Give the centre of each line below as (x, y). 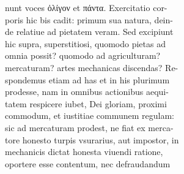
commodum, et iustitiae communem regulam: (90, 115)
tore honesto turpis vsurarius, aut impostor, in (92, 139)
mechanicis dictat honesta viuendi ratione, (84, 152)
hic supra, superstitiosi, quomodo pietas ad (85, 43)
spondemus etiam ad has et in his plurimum (87, 79)
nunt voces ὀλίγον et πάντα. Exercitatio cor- (86, 7)
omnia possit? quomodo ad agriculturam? (83, 55)
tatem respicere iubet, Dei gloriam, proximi (86, 103)
